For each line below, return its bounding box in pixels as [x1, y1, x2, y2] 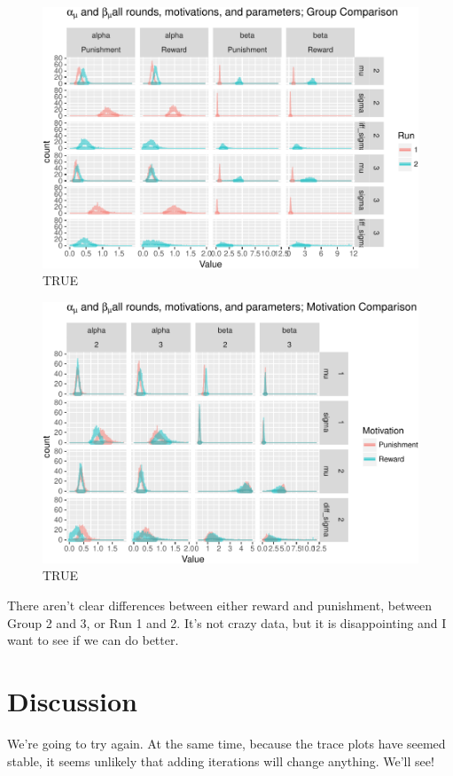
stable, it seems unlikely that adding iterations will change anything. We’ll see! [7, 751, 434, 770]
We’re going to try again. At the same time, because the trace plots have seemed [7, 733, 446, 752]
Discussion [7, 682, 137, 718]
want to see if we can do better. [7, 631, 179, 649]
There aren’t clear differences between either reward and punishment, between [7, 596, 433, 614]
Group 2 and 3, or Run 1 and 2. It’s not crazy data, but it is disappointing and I [7, 613, 447, 632]
